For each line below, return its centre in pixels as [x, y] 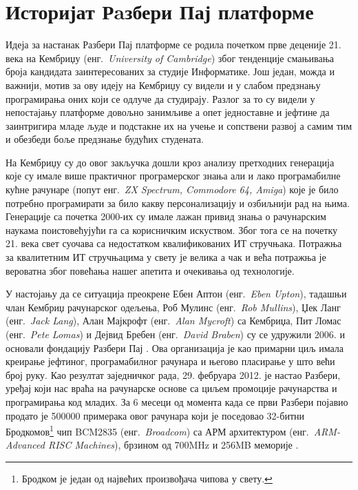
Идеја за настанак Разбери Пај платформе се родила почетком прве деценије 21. [173, 45]
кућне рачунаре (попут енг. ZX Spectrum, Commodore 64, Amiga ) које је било [172, 189]
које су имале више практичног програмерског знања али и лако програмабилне [173, 176]
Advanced [25, 445]
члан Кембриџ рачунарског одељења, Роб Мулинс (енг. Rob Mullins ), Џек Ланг [173, 307]
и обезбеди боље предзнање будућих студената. [105, 139]
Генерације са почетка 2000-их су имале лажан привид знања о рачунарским [166, 216]
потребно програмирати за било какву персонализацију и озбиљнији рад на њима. [178, 203]
